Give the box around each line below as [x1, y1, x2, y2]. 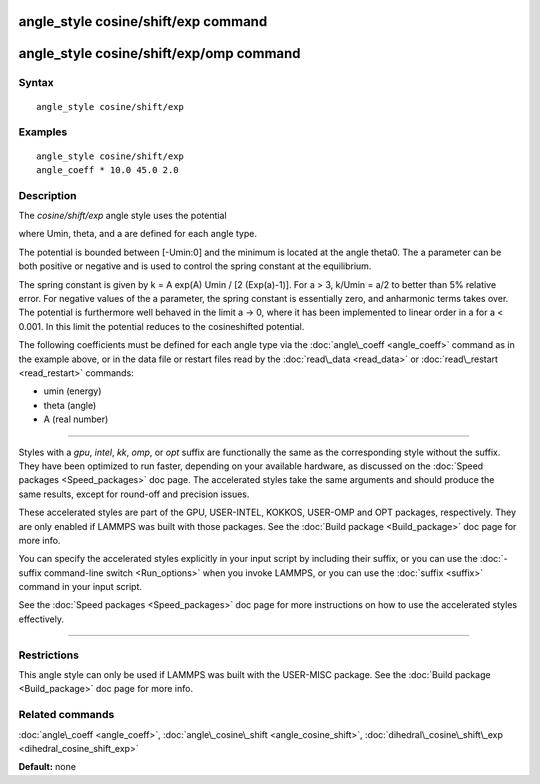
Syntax [18, 76, 54, 90]
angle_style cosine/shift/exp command [18, 13, 268, 30]
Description [18, 188, 77, 202]
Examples [18, 125, 68, 139]
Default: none [18, 761, 77, 773]
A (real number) [43, 413, 109, 425]
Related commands [18, 708, 115, 722]
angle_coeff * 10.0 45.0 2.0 [36, 164, 179, 175]
